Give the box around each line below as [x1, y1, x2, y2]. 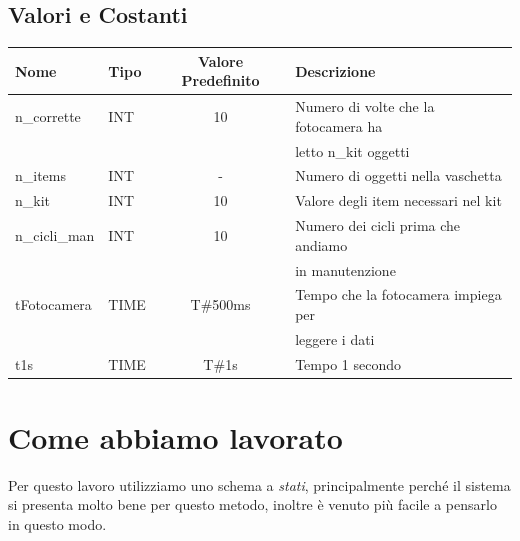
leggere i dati [295, 328, 375, 349]
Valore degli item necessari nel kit [295, 190, 502, 211]
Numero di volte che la [295, 96, 435, 117]
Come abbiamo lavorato [8, 416, 343, 457]
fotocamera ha [295, 115, 383, 136]
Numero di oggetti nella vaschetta [295, 165, 502, 186]
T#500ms [190, 294, 251, 315]
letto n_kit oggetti [295, 140, 410, 161]
